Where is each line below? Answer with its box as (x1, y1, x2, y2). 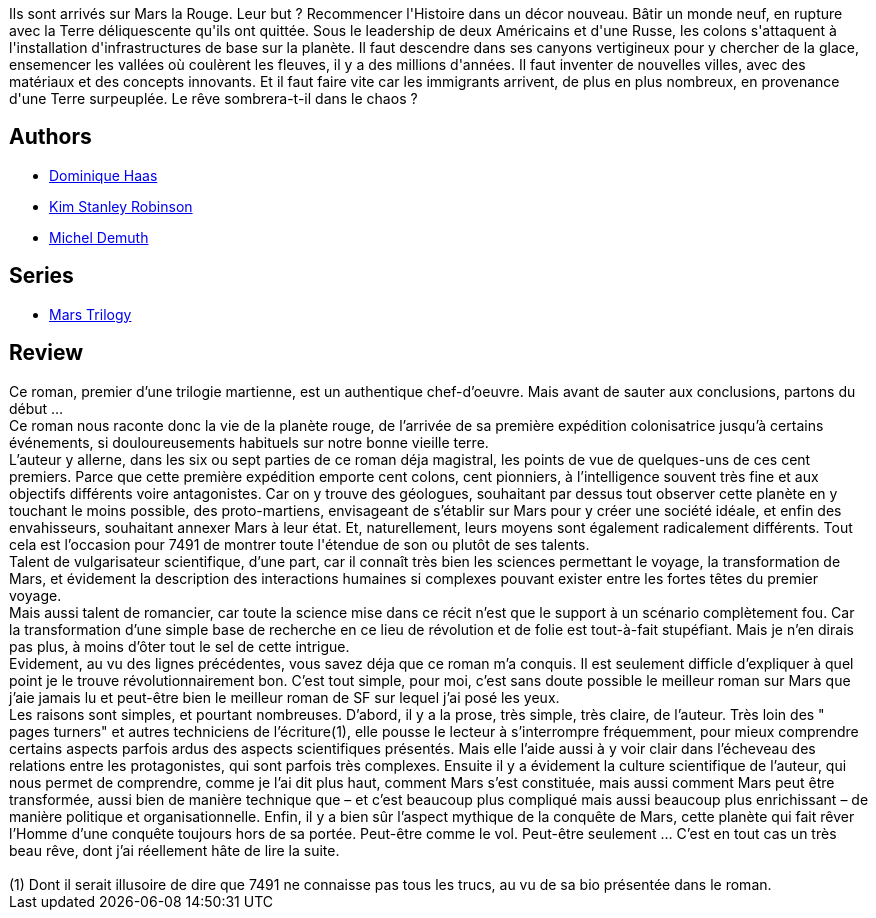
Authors (9, 124, 92, 150)
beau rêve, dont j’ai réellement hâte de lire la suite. (9, 841, 340, 859)
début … (9, 399, 64, 417)
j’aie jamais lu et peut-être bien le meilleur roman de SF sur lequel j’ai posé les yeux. (9, 688, 560, 706)
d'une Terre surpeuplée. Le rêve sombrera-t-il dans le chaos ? (9, 90, 418, 107)
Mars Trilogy (49, 305, 132, 323)
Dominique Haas (49, 166, 158, 184)
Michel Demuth (49, 228, 149, 246)
